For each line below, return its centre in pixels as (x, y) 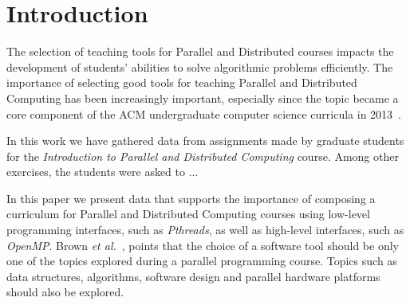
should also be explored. (65, 292)
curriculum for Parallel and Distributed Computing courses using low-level (188, 214)
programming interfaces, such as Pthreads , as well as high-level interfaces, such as (205, 230)
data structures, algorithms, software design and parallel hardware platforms (193, 276)
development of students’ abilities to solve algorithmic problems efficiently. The (200, 66)
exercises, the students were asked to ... (102, 172)
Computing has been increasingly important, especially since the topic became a (203, 98)
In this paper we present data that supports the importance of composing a (191, 198)
